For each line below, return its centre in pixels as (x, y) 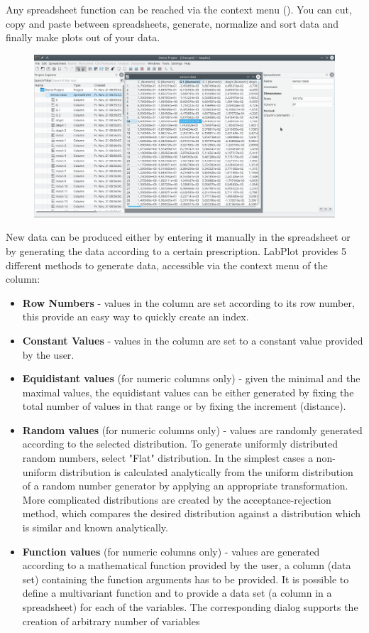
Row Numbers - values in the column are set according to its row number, (188, 302)
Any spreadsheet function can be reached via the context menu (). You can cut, (179, 9)
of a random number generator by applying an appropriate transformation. (185, 486)
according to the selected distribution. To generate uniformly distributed (180, 444)
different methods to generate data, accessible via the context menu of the (167, 265)
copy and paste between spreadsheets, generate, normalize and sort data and (172, 23)
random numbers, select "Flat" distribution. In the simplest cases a (167, 458)
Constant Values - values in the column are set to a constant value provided (193, 340)
